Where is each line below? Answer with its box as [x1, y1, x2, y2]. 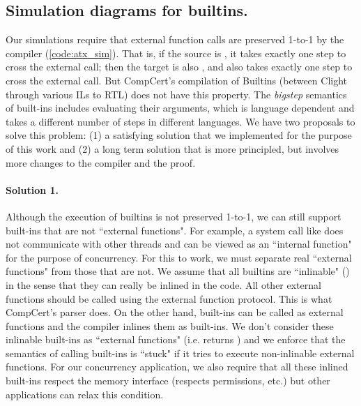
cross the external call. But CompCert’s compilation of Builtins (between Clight [6, 73, 348, 87]
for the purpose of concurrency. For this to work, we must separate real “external [6, 250, 352, 264]
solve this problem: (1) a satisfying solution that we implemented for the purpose [6, 128, 352, 142]
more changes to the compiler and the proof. [6, 155, 196, 170]
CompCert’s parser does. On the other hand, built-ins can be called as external [6, 305, 344, 319]
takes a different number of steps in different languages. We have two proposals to [6, 114, 355, 128]
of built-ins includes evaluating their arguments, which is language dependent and [6, 100, 355, 115]
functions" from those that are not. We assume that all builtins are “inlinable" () [6, 264, 350, 278]
